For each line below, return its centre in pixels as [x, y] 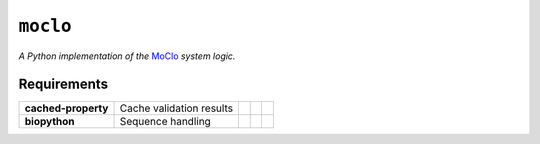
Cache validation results [176, 108]
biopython [49, 122]
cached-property [66, 108]
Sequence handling [165, 122]
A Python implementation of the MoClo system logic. [127, 56]
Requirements [63, 84]
